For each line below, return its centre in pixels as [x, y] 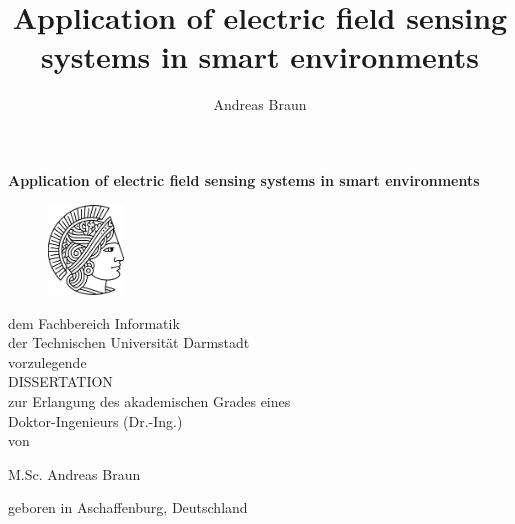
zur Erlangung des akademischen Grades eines [149, 400]
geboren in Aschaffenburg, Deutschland [128, 507]
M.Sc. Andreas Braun [74, 473]
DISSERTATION [60, 381]
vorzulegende [47, 361]
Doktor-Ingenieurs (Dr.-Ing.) [95, 420]
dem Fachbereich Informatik [94, 322]
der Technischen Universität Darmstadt [129, 342]
